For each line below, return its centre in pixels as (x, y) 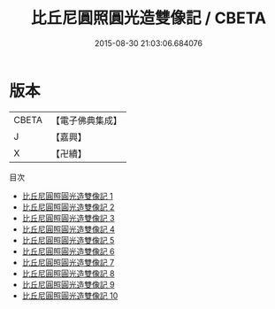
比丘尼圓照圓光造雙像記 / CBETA (149, 18)
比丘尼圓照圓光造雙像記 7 (68, 262)
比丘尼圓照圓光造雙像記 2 (68, 207)
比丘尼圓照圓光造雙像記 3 (68, 218)
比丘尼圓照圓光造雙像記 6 (68, 251)
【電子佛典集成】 (86, 120)
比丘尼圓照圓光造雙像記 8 (68, 273)
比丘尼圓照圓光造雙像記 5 (68, 240)
